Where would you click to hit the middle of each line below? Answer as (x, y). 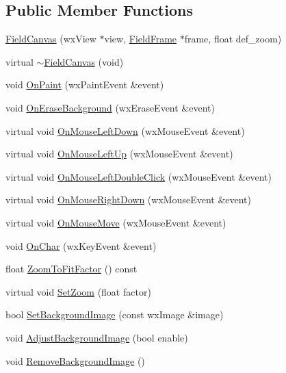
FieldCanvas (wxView (51, 39)
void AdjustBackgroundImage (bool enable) (97, 337)
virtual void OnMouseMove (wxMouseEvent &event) (116, 222)
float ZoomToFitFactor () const (71, 269)
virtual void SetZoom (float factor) (78, 291)
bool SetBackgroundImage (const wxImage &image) (115, 314)
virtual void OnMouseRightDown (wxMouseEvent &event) (128, 200)
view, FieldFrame (141, 39)
